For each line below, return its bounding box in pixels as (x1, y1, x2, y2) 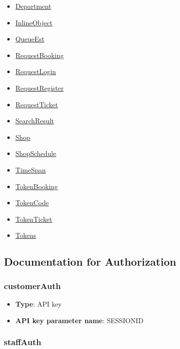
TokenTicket (15, 213, 53, 224)
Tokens (15, 230, 36, 240)
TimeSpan (15, 164, 46, 174)
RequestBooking (15, 50, 64, 60)
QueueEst (15, 34, 45, 44)
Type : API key (15, 298, 62, 309)
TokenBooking (15, 181, 58, 191)
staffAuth (4, 336, 41, 348)
